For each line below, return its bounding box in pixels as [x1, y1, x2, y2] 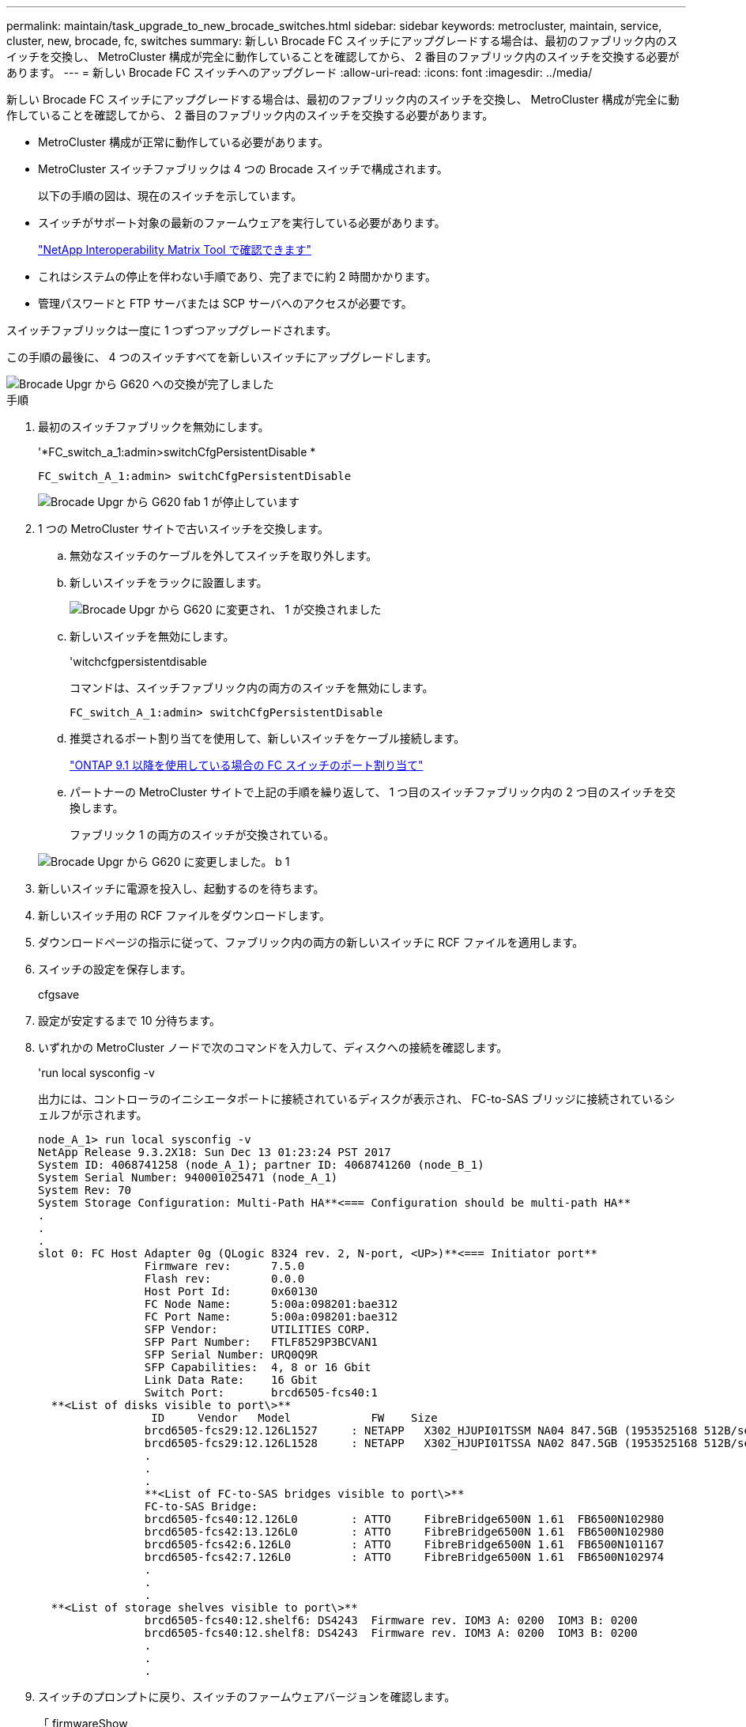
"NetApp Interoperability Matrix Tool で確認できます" [38, 243, 311, 256]
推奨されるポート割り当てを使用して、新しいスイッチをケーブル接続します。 [70, 731, 465, 745]
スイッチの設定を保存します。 [38, 962, 192, 976]
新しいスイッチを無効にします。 [70, 629, 235, 643]
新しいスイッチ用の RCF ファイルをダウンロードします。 [38, 909, 330, 922]
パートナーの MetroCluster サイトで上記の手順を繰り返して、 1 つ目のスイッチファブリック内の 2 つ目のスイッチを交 [70, 785, 676, 799]
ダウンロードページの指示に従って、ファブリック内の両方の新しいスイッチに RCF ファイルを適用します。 [38, 935, 584, 949]
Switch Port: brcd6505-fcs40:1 [144, 1386, 378, 1399]
